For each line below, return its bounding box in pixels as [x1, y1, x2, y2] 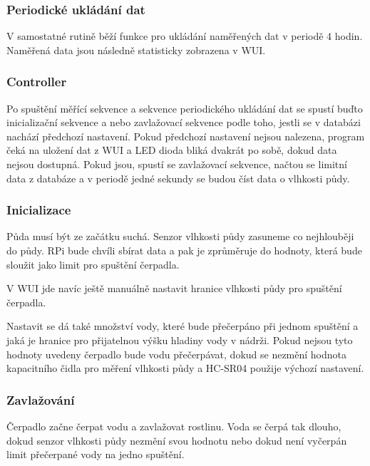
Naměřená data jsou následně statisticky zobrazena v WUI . [6, 42, 266, 57]
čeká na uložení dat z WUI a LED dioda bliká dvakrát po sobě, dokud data [6, 143, 337, 157]
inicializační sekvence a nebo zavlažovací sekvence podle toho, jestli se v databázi [6, 115, 361, 130]
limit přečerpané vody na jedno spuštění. [6, 447, 185, 462]
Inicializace [6, 201, 71, 219]
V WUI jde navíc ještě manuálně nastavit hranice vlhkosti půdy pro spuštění [6, 281, 342, 296]
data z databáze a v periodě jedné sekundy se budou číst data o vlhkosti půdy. [6, 170, 350, 185]
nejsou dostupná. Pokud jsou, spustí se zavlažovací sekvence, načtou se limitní [6, 157, 347, 171]
